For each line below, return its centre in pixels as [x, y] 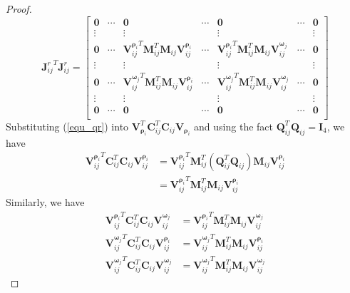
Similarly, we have [45, 202]
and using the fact [234, 126]
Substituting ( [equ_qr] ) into [67, 126]
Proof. [19, 9]
